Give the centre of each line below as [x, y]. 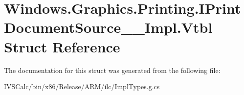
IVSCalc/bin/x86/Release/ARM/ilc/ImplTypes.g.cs [82, 86]
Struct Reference [62, 46]
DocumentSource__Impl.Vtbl [108, 27]
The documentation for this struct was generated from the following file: [112, 70]
